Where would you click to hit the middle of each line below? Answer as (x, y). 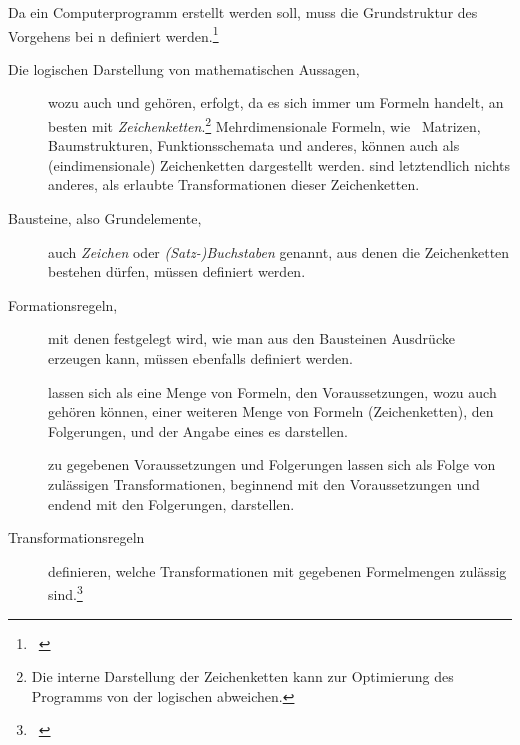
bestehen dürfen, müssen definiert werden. (177, 271)
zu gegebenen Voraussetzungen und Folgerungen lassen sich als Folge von (272, 464)
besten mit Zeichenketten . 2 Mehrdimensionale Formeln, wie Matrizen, (264, 124)
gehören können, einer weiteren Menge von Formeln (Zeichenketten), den (271, 411)
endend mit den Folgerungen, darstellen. (171, 503)
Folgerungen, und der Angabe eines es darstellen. (198, 430)
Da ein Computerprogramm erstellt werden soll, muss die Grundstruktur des (243, 12)
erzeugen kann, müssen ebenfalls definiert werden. (200, 358)
